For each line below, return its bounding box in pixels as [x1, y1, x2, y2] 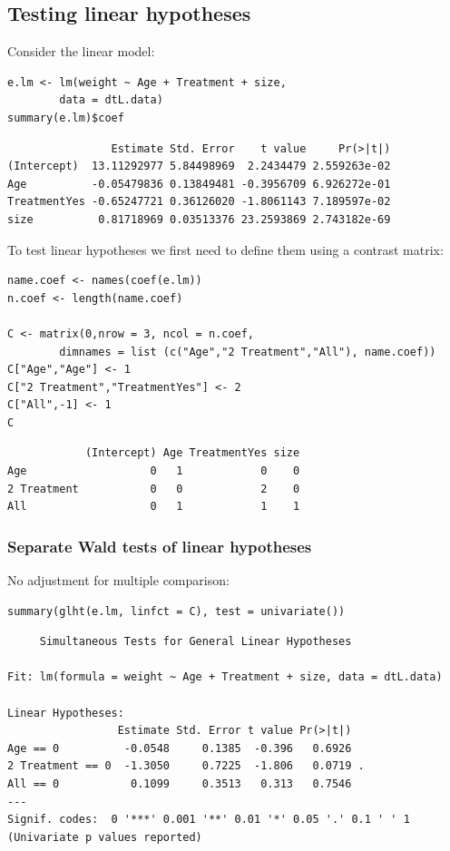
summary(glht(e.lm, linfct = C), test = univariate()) [7, 604, 346, 618]
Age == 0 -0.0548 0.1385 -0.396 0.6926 [7, 741, 352, 755]
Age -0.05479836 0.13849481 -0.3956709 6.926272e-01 [7, 177, 391, 191]
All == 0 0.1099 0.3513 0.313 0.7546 [7, 778, 352, 791]
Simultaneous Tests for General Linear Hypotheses [39, 635, 352, 649]
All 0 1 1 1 [7, 500, 300, 514]
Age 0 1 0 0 [7, 465, 300, 478]
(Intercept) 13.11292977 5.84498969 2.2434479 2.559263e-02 [7, 160, 391, 173]
